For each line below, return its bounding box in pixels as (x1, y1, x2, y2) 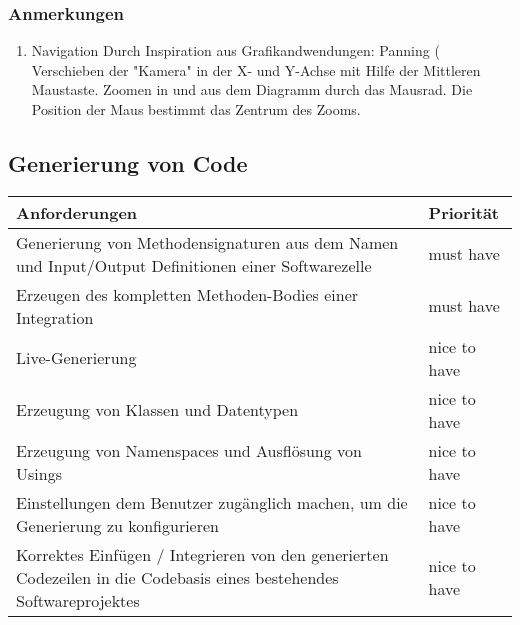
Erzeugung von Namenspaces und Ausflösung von (16, 438, 362, 462)
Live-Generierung (16, 346, 137, 370)
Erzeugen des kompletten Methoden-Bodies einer (16, 282, 359, 306)
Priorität (428, 200, 499, 224)
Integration (16, 305, 94, 329)
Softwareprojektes (16, 588, 140, 612)
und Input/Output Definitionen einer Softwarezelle (16, 253, 372, 277)
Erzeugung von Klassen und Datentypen (16, 398, 299, 422)
